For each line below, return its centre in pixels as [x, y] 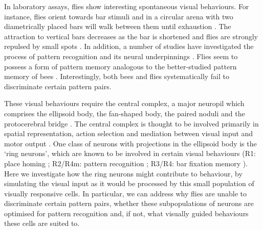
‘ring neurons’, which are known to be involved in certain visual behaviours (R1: [130, 153]
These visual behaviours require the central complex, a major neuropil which [124, 103]
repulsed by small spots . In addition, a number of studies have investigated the [129, 46]
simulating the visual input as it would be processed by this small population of [129, 183]
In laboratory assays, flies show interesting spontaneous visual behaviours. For [127, 6]
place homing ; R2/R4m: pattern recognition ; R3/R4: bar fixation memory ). [126, 163]
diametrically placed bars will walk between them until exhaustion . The [118, 26]
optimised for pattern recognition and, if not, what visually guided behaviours [126, 213]
